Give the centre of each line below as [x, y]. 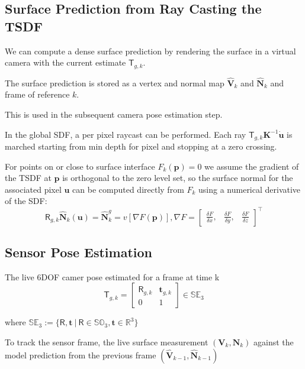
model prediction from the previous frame [81, 355]
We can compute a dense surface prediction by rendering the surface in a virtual [150, 51]
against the [274, 342]
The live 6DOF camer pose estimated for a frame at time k [112, 276]
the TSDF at [28, 178]
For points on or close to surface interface [80, 166]
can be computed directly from [128, 189]
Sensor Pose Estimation [78, 252]
